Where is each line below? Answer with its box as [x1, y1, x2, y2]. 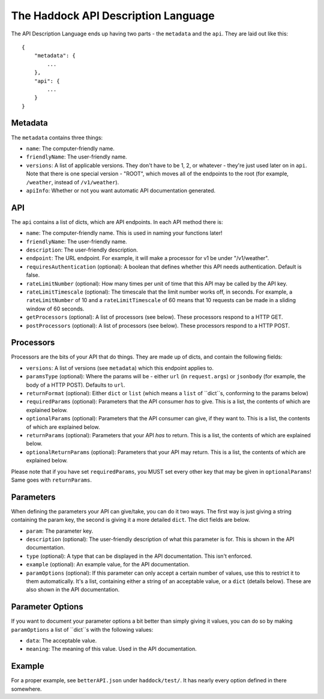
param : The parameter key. [26, 527, 94, 534]
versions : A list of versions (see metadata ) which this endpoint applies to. [26, 364, 214, 372]
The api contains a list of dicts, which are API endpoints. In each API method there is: [11, 218, 223, 225]
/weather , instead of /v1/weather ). [26, 178, 119, 186]
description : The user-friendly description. [26, 246, 138, 253]
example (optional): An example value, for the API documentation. [26, 561, 190, 568]
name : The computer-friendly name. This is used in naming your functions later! [26, 229, 223, 237]
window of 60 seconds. [26, 305, 85, 312]
